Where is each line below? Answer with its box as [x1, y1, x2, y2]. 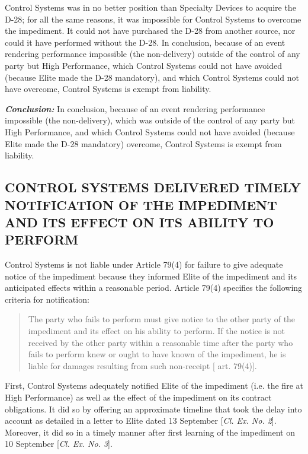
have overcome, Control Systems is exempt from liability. [5, 82, 211, 95]
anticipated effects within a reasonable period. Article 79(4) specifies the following [5, 281, 303, 294]
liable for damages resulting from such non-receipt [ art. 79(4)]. [28, 359, 257, 372]
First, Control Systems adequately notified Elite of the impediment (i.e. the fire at [5, 379, 303, 392]
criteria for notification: [5, 293, 89, 305]
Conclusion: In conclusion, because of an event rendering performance [5, 102, 265, 115]
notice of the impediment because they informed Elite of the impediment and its [5, 269, 297, 282]
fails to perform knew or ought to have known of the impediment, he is [28, 348, 286, 360]
